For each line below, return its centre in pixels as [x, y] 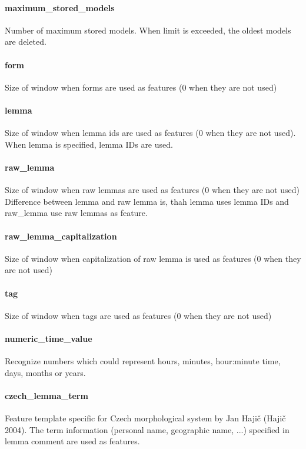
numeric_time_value [49, 338]
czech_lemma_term [46, 395]
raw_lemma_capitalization [61, 236]
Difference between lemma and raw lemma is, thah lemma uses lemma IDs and [147, 201]
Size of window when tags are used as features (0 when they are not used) [138, 315]
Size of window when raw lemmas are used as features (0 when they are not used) [152, 190]
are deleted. [26, 41]
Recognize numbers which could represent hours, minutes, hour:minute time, [143, 361]
